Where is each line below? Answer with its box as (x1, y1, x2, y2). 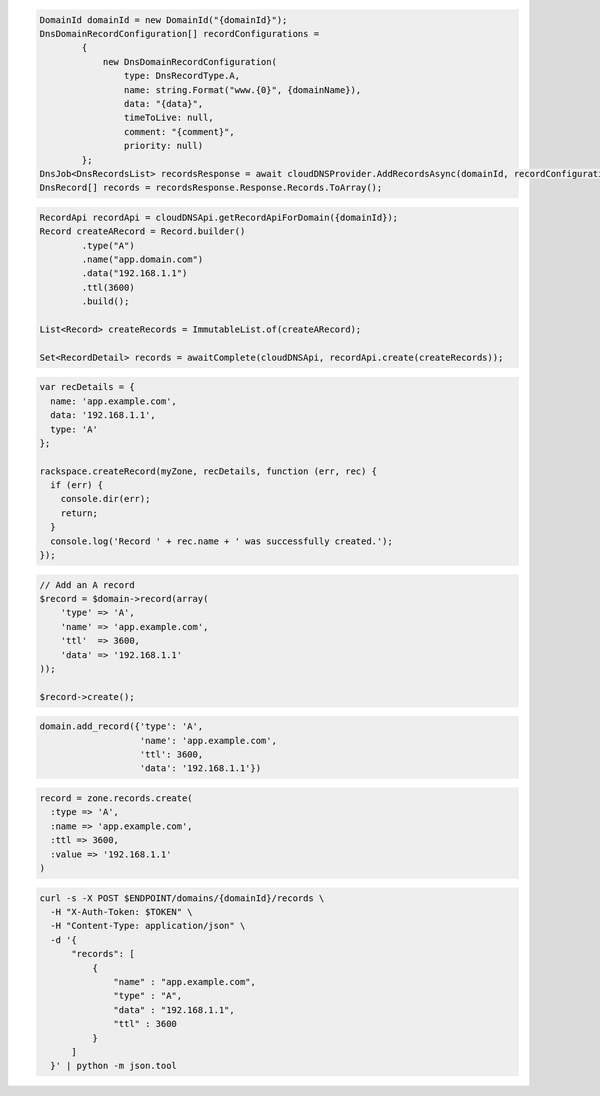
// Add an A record (39, 579, 135, 590)
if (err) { (50, 480, 104, 491)
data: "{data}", (123, 98, 204, 109)
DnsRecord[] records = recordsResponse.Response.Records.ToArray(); (39, 182, 383, 194)
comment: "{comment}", (123, 126, 235, 137)
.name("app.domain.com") (81, 254, 204, 265)
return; (60, 507, 99, 519)
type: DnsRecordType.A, (123, 70, 240, 82)
